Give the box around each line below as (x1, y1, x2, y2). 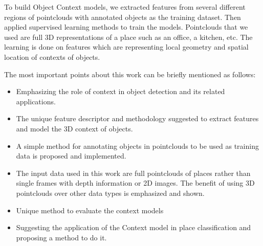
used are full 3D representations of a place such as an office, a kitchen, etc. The (4, 31, 253, 42)
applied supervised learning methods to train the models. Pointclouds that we (4, 21, 248, 32)
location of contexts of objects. (4, 51, 100, 62)
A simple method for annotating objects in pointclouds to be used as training (16, 140, 259, 151)
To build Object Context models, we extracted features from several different (4, 2, 246, 12)
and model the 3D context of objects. (16, 123, 133, 133)
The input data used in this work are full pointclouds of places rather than (16, 167, 251, 178)
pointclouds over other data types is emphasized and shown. (16, 187, 205, 198)
